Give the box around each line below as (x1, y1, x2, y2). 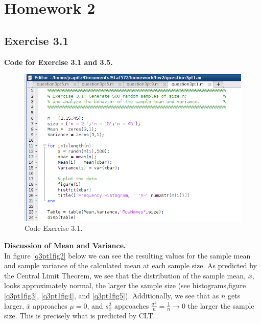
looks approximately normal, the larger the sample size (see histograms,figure (4, 280, 246, 291)
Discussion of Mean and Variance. (4, 240, 126, 251)
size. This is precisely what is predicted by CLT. (4, 310, 155, 321)
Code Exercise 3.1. (25, 223, 83, 233)
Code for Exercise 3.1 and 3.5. (4, 56, 113, 67)
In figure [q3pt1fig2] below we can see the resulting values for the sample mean (4, 250, 251, 261)
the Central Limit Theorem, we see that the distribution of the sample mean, (4, 270, 246, 280)
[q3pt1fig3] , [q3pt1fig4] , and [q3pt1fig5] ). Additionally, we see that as (4, 290, 219, 300)
